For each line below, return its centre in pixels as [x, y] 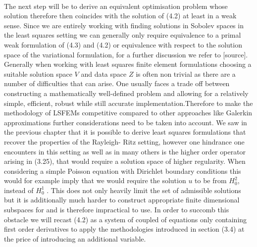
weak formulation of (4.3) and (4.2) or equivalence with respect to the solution [123, 44]
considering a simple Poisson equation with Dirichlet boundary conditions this [123, 171]
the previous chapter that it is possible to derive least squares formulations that [125, 132]
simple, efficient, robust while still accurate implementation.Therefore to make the [128, 103]
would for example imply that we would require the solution [95, 180]
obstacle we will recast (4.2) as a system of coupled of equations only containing [126, 219]
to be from [211, 180]
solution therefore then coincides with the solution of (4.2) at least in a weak [120, 16]
